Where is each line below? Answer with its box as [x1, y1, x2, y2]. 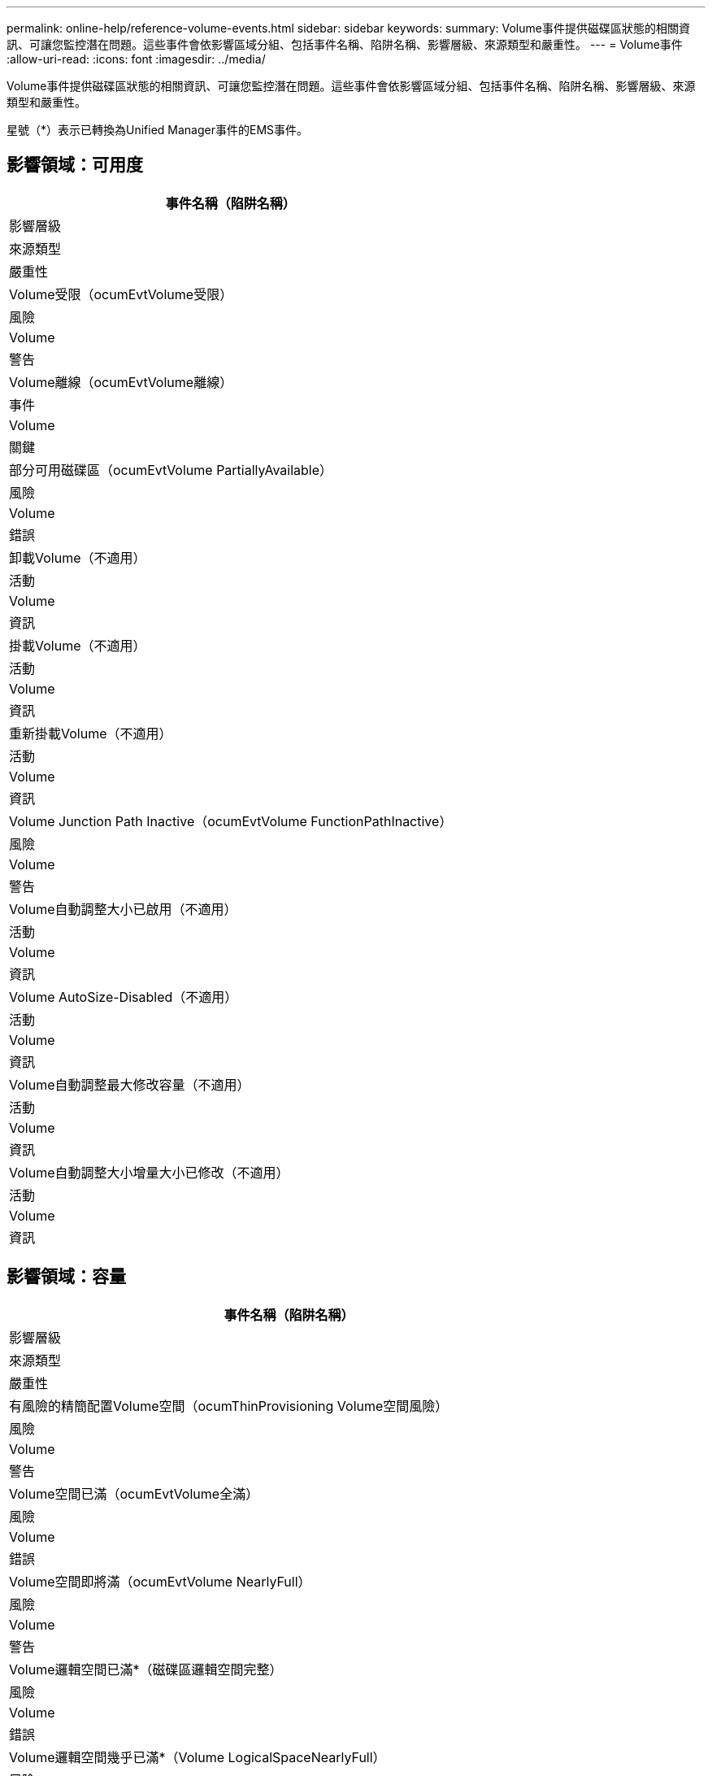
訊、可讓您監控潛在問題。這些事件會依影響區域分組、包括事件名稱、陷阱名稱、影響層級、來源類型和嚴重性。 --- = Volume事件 [7, 37, 683, 51]
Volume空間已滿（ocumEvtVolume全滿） [9, 1485, 259, 1502]
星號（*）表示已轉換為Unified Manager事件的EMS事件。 [7, 123, 309, 137]
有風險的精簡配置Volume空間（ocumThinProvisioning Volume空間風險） [9, 1397, 449, 1414]
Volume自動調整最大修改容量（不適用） [9, 1076, 250, 1093]
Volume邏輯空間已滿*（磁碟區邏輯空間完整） [9, 1661, 283, 1678]
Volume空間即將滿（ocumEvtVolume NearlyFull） [9, 1573, 311, 1590]
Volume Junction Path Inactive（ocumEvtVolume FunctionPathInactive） [9, 812, 453, 829]
